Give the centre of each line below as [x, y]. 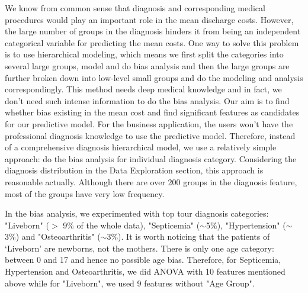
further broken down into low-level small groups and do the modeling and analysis [154, 77]
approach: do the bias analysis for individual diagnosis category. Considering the [151, 158]
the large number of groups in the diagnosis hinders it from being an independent [153, 31]
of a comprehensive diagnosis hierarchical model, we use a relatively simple [141, 147]
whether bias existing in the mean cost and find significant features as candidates [152, 112]
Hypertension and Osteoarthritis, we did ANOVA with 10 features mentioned [145, 271]
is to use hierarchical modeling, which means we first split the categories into [144, 54]
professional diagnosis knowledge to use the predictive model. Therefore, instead [150, 135]
